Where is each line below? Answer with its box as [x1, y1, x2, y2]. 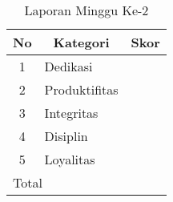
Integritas [44, 103, 99, 122]
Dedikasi [44, 57, 93, 75]
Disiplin [44, 127, 88, 145]
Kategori [53, 33, 110, 51]
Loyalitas [44, 150, 95, 168]
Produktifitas [44, 80, 119, 99]
